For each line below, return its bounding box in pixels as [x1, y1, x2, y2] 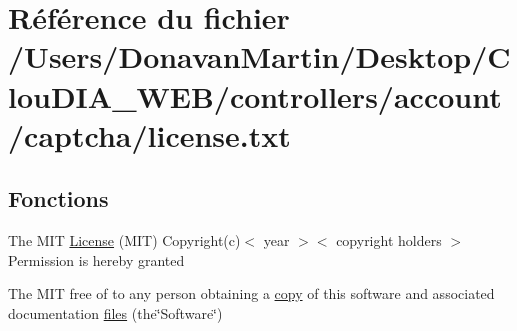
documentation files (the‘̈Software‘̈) [8, 302, 223, 323]
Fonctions [8, 183, 109, 214]
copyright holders [336, 230, 442, 251]
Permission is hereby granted [8, 249, 185, 270]
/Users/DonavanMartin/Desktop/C [8, 36, 511, 77]
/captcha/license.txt [8, 114, 291, 155]
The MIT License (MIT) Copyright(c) [8, 230, 241, 251]
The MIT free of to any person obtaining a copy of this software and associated [8, 283, 495, 304]
